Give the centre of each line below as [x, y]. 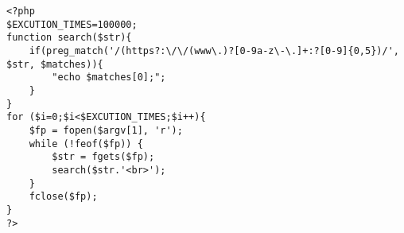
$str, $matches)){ [55, 64]
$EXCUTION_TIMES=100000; [72, 24]
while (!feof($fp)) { [86, 144]
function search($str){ [69, 38]
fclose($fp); [63, 197]
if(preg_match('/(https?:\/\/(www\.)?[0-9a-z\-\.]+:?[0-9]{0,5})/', [214, 50]
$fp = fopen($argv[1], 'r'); [106, 130]
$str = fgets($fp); [103, 157]
